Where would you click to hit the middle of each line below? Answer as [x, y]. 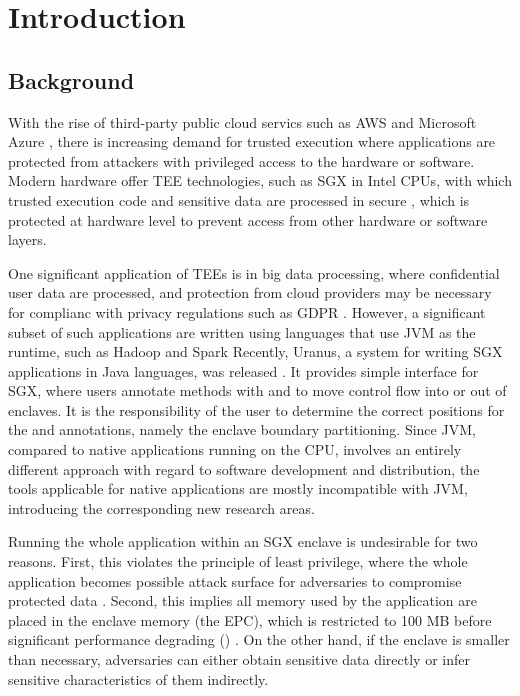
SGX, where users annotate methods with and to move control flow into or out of [257, 390]
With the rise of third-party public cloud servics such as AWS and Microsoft [242, 121]
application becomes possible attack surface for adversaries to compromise [235, 580]
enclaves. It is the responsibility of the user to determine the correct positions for [256, 409]
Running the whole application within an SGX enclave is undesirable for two [243, 541]
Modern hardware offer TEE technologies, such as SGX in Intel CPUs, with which [260, 180]
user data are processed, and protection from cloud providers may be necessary [250, 292]
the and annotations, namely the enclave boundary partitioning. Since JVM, [242, 429]
